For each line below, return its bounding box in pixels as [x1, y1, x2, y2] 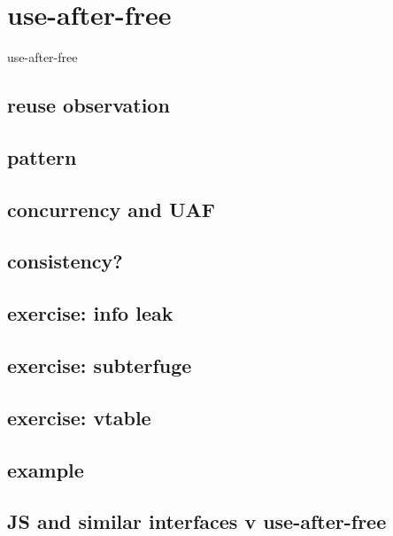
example [7, 455, 84, 483]
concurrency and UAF [7, 195, 215, 222]
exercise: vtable [7, 403, 151, 431]
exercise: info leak [7, 299, 173, 327]
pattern [7, 143, 77, 170]
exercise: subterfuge [7, 352, 192, 379]
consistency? [7, 247, 123, 275]
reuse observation [7, 91, 170, 119]
